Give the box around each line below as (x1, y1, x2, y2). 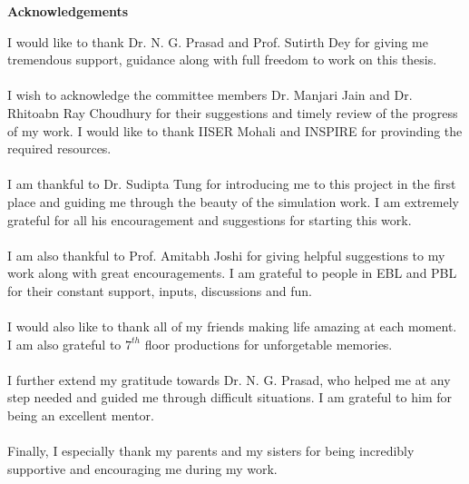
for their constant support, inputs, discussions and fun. (7, 281, 312, 300)
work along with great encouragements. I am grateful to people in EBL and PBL (7, 263, 457, 282)
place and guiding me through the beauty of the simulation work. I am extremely (7, 192, 459, 211)
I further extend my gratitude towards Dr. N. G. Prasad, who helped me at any (7, 370, 451, 389)
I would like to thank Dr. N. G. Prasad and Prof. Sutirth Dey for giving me (7, 32, 428, 51)
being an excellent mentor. (7, 406, 154, 425)
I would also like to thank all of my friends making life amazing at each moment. (7, 317, 457, 336)
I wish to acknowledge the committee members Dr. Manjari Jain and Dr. (7, 85, 413, 104)
